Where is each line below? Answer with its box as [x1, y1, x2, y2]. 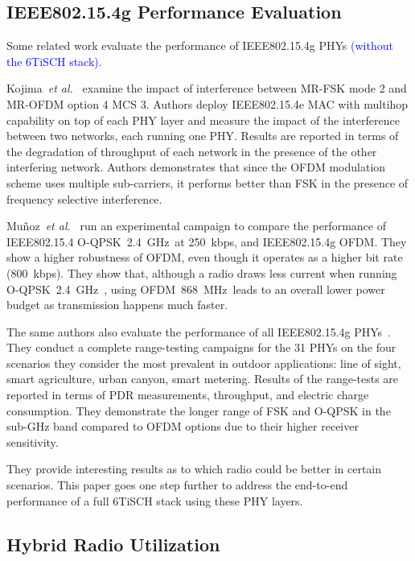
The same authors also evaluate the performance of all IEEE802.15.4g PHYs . [6, 323, 391, 340]
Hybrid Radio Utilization [6, 531, 220, 556]
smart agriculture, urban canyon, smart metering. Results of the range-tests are [6, 370, 399, 387]
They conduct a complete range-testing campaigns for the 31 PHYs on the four [6, 339, 397, 356]
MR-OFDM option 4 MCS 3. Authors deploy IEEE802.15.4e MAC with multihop [6, 95, 409, 112]
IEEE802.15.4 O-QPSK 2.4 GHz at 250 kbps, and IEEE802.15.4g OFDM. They [6, 233, 407, 250]
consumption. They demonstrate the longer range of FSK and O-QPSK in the [6, 402, 391, 419]
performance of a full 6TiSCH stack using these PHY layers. [6, 492, 303, 509]
